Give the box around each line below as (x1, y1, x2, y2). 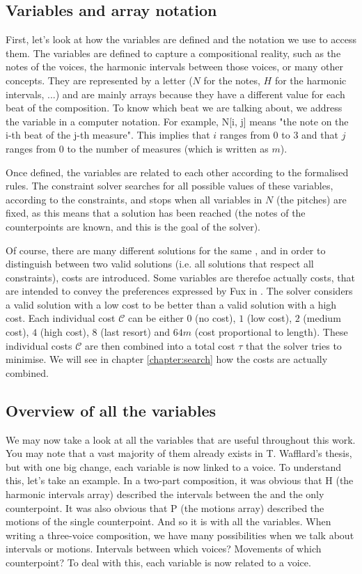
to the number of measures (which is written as (67, 141, 269, 155)
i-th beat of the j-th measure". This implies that (6, 127, 210, 142)
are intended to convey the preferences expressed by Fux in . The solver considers (6, 284, 353, 298)
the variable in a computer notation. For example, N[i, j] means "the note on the (6, 114, 349, 128)
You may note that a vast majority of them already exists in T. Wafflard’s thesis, (6, 446, 352, 460)
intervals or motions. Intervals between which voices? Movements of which (6, 541, 322, 556)
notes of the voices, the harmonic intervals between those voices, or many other (6, 59, 344, 74)
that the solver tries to (245, 338, 342, 352)
